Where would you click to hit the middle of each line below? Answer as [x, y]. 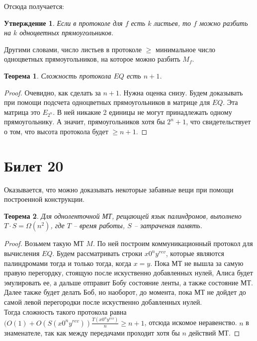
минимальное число [186, 49]
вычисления [22, 253]
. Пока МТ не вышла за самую [197, 263]
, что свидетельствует [218, 122]
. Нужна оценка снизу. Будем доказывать [181, 92]
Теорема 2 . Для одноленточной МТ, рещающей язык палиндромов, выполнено [123, 215]
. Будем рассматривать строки [97, 253]
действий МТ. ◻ [214, 332]
